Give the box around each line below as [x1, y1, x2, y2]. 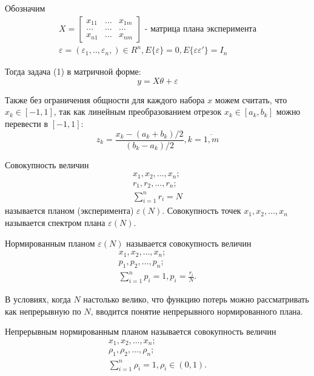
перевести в [5, 117, 48, 129]
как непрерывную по [5, 304, 81, 317]
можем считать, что [215, 93, 287, 106]
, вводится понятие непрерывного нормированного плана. [90, 304, 303, 317]
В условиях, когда [5, 292, 71, 305]
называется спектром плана [5, 216, 105, 229]
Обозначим [5, 2, 45, 14]
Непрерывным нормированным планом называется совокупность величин [5, 325, 276, 338]
